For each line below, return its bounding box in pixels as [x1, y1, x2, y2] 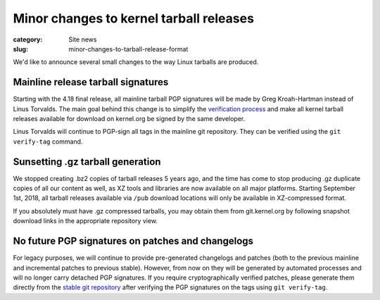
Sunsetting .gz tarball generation [13, 156, 161, 168]
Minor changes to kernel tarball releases [13, 11, 255, 26]
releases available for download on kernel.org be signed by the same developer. [13, 115, 246, 123]
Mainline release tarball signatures [13, 76, 169, 88]
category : [13, 35, 43, 44]
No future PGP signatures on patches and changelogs [13, 235, 253, 247]
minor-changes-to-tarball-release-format [68, 44, 189, 53]
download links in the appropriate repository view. [13, 217, 158, 225]
